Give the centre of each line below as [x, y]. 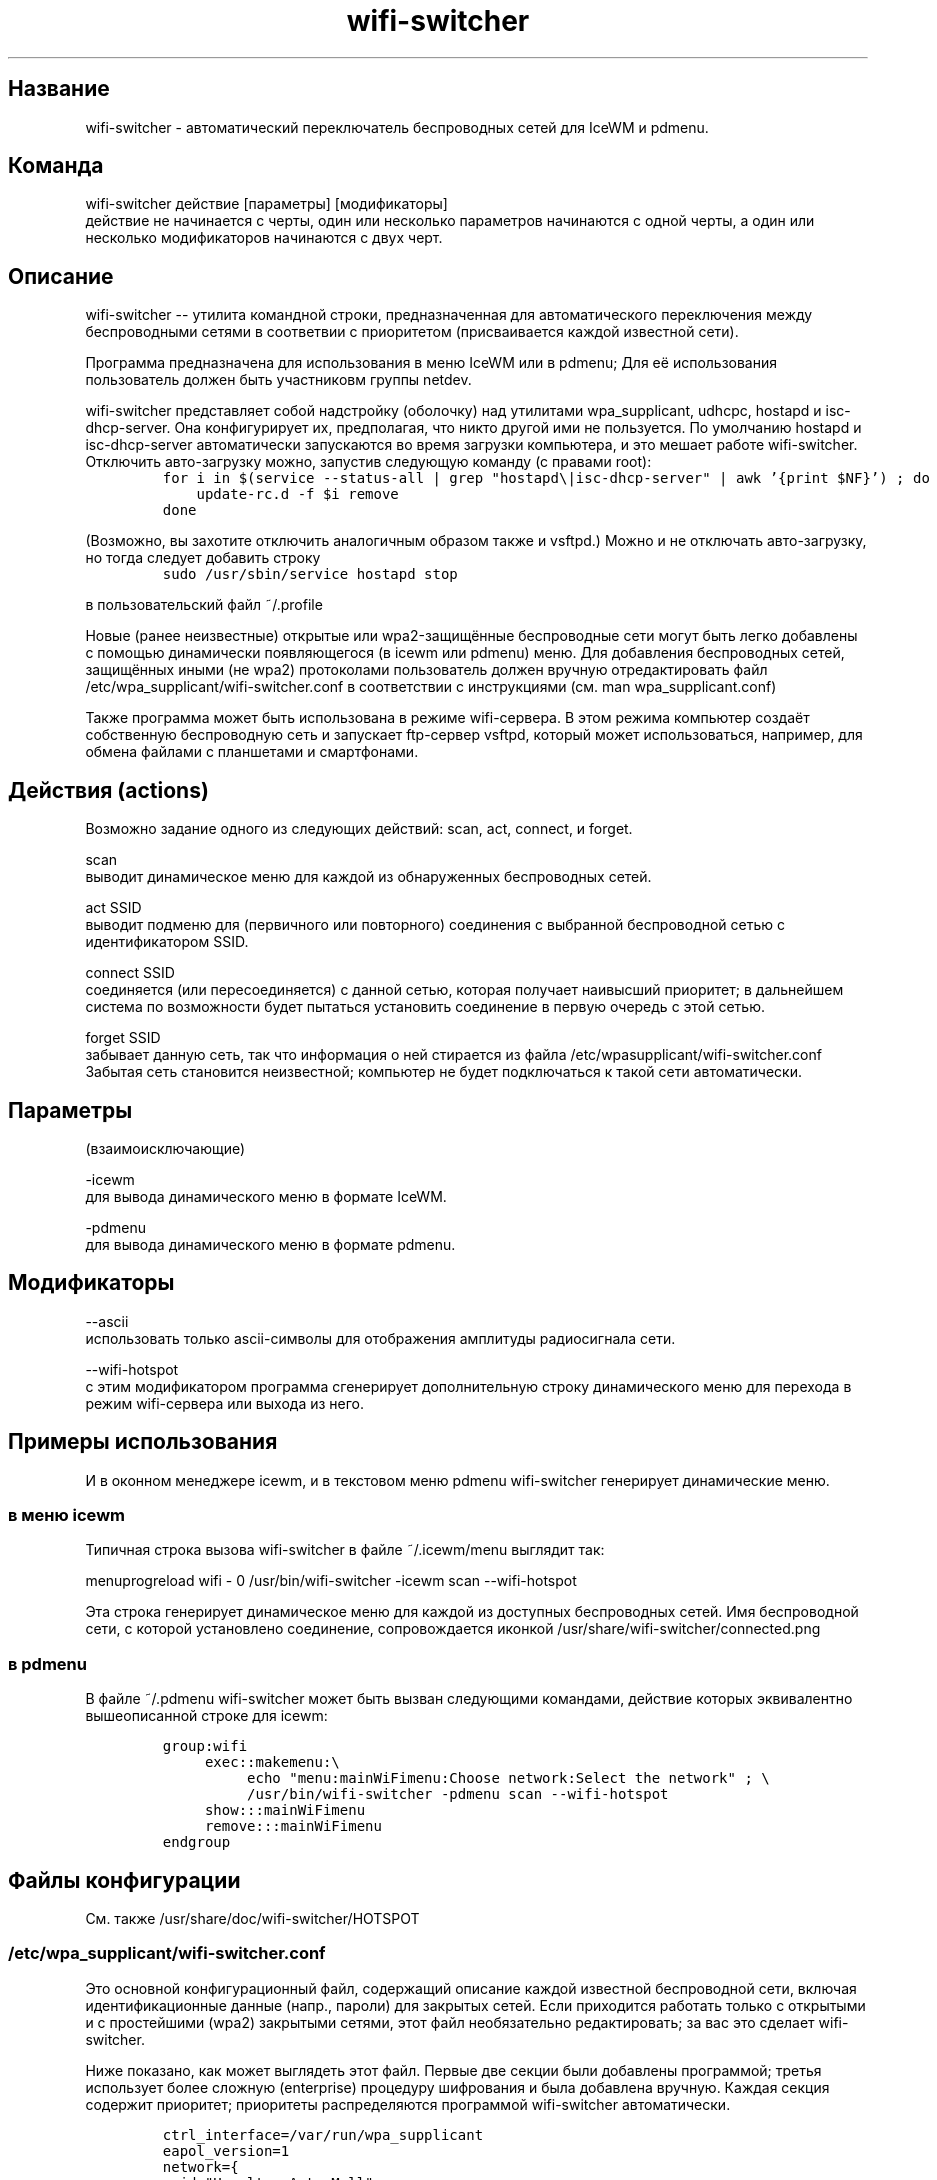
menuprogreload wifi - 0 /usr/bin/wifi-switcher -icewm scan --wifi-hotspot [331, 1581]
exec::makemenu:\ [272, 1762]
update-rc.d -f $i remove [297, 494]
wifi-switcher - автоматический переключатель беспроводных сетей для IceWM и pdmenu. [397, 127]
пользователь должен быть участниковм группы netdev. [278, 380]
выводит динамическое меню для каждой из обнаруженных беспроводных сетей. [368, 877]
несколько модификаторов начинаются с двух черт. [264, 238]
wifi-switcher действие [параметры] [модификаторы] [266, 204]
